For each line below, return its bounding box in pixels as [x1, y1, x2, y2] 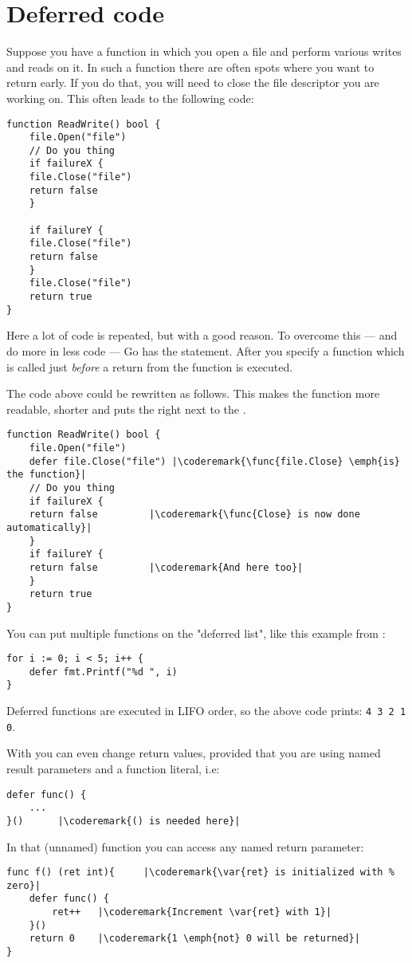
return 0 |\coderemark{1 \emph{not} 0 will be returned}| [29, 933, 360, 945]
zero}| [6, 879, 41, 891]
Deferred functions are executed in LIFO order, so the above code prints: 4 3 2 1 [6, 702, 406, 719]
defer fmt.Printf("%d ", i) [29, 666, 178, 678]
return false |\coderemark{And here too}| [29, 561, 304, 573]
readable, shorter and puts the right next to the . [6, 400, 246, 417]
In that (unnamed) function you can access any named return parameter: [6, 838, 364, 855]
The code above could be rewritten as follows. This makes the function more [6, 385, 380, 402]
